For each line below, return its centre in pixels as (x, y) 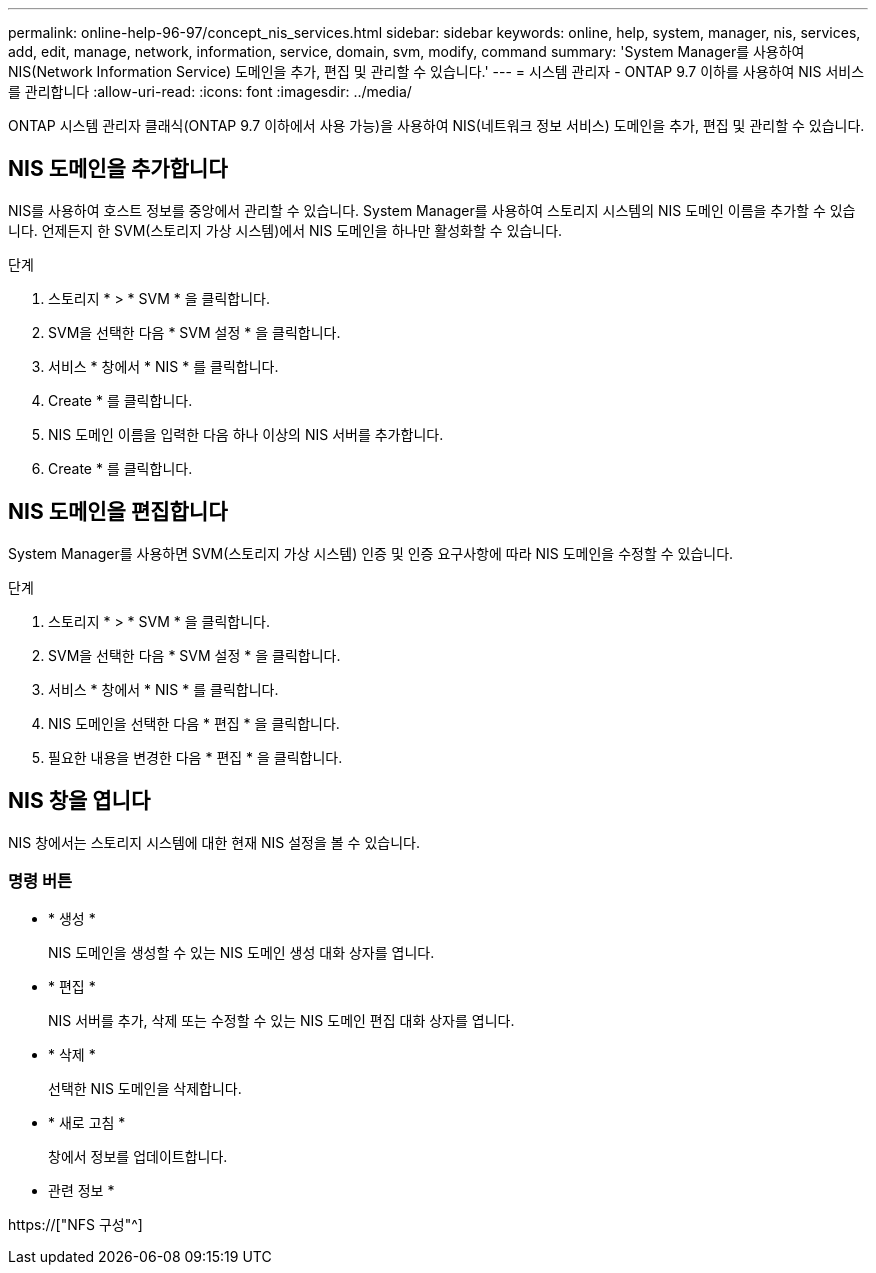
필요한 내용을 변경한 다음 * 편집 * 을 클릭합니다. (195, 757)
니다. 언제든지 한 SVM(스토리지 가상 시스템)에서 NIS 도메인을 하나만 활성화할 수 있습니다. (285, 230)
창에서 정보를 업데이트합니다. (138, 1157)
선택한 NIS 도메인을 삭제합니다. (145, 1089)
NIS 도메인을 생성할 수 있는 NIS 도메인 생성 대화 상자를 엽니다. (241, 953)
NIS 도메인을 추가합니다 (118, 169)
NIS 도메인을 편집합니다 (118, 512)
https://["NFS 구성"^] (75, 1225)
